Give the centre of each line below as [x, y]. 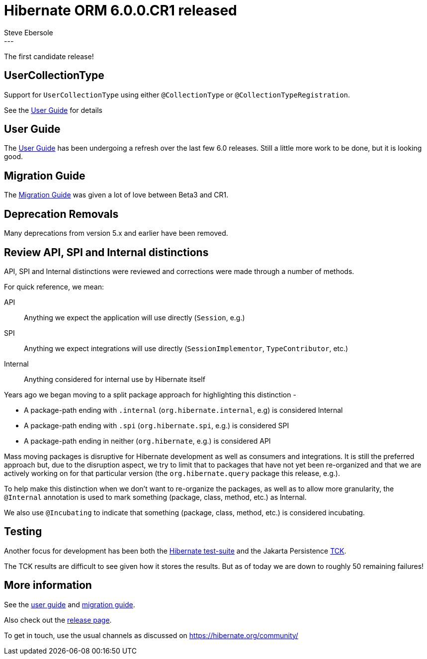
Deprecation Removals [61, 214]
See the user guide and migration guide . [70, 604]
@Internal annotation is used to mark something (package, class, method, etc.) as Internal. [155, 497]
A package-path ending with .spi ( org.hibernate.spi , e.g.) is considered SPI [157, 425]
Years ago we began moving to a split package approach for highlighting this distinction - [150, 394]
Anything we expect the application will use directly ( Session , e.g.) [134, 317]
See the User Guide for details [53, 110]
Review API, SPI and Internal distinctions [106, 252]
